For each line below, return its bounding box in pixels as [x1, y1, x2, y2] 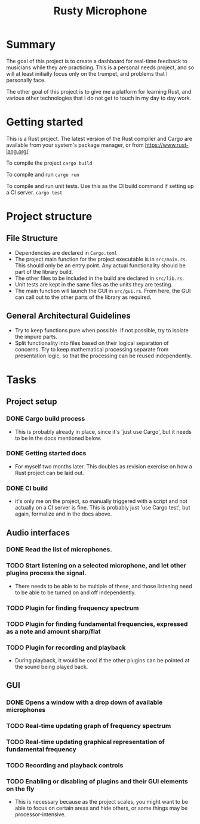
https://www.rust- [144, 141, 189, 149]
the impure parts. [14, 333, 58, 340]
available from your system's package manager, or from [6, 141, 144, 149]
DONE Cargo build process [6, 415, 85, 423]
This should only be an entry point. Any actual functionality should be [14, 261, 186, 269]
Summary [6, 38, 56, 51]
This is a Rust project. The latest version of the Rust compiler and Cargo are [6, 135, 193, 142]
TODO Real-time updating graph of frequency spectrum [6, 722, 171, 730]
